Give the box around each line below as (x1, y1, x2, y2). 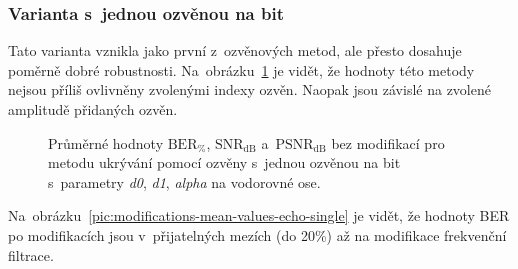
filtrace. (8, 244, 54, 265)
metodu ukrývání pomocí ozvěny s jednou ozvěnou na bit (48, 152, 401, 173)
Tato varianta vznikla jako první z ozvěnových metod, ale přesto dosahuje (8, 40, 462, 61)
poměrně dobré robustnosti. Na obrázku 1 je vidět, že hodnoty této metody (8, 59, 475, 80)
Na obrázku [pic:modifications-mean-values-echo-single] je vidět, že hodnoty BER (8, 205, 510, 226)
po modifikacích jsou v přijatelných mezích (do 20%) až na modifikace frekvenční (8, 224, 507, 245)
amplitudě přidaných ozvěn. (8, 99, 178, 119)
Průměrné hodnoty (48, 132, 164, 153)
